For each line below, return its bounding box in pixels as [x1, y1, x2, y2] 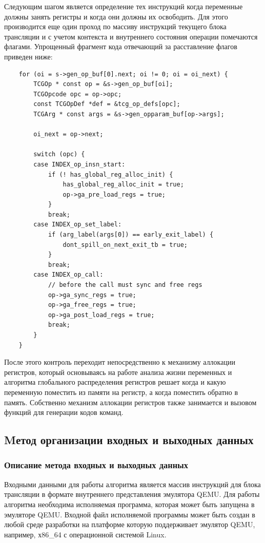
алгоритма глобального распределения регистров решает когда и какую [4, 377, 226, 387]
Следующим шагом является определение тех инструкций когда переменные [4, 1, 243, 11]
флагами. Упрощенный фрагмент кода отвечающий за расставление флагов [4, 41, 237, 52]
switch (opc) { [33, 151, 85, 158]
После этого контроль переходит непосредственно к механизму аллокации [4, 357, 235, 367]
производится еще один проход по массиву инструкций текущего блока [4, 21, 227, 32]
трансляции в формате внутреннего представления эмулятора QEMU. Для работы [4, 489, 260, 499]
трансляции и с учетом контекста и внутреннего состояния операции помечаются [4, 31, 258, 41]
